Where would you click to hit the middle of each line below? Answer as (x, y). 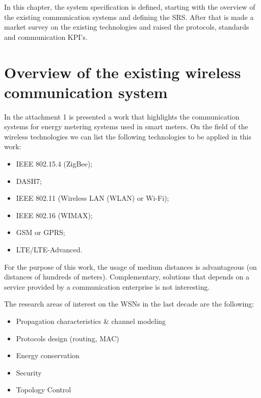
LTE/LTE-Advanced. (49, 250)
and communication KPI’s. (46, 37)
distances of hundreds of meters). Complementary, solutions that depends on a (127, 277)
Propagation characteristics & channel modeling (91, 321)
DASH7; (29, 181)
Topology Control (44, 390)
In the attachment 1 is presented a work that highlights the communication (122, 116)
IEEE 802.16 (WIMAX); (54, 215)
